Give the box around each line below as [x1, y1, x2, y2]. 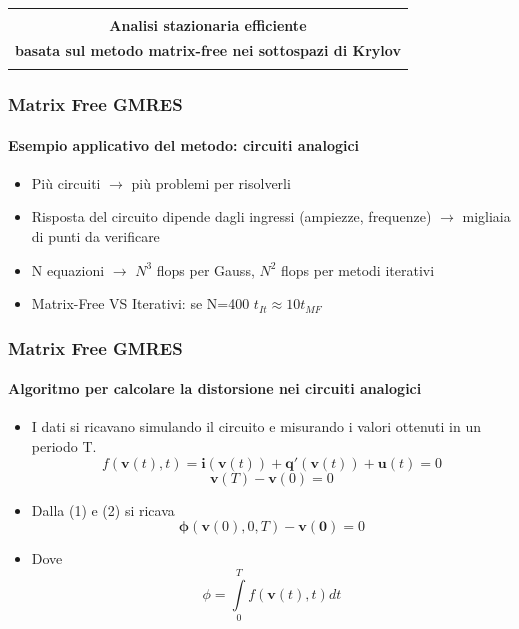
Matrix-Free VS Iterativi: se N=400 [31, 293, 250, 314]
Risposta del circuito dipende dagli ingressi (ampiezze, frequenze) [31, 206, 432, 227]
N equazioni [31, 259, 105, 280]
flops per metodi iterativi [281, 259, 435, 280]
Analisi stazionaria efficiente [109, 15, 307, 35]
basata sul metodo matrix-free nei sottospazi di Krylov [15, 39, 401, 60]
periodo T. [31, 436, 97, 457]
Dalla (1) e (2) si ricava [31, 499, 175, 520]
